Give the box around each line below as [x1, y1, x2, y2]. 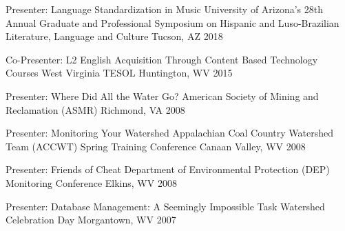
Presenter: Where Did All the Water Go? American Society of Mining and [6, 88, 319, 103]
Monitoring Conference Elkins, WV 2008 [6, 175, 177, 190]
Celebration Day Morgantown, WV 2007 [6, 212, 176, 227]
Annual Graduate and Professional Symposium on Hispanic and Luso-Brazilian [6, 15, 339, 30]
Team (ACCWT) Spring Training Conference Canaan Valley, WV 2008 [6, 139, 306, 153]
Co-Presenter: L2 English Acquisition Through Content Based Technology [6, 52, 318, 66]
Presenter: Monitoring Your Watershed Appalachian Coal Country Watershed [6, 125, 334, 140]
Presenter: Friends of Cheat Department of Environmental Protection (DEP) [6, 162, 330, 177]
